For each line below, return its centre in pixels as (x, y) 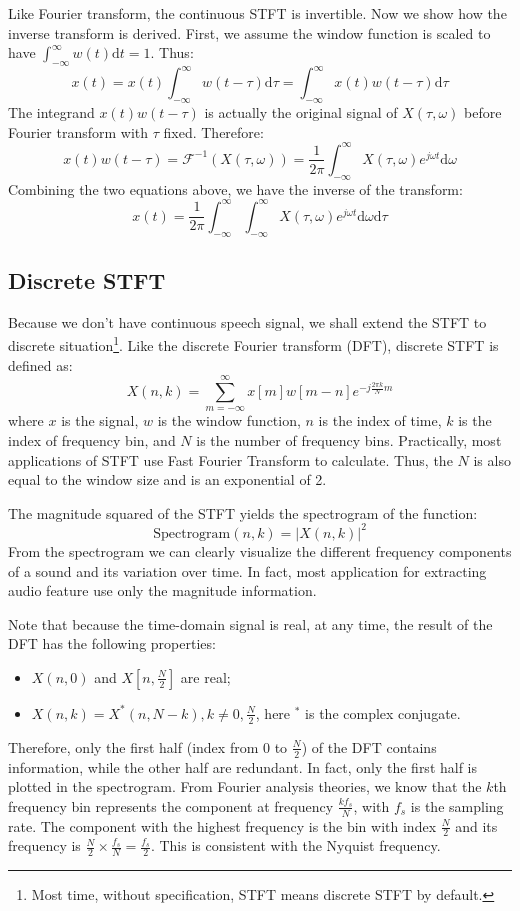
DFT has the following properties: (112, 643)
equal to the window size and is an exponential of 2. (167, 479)
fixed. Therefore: (213, 131)
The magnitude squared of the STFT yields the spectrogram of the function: (243, 512)
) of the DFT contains (369, 746)
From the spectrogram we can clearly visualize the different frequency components (260, 550)
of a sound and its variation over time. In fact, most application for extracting (247, 570)
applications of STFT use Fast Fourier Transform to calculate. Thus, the (230, 459)
